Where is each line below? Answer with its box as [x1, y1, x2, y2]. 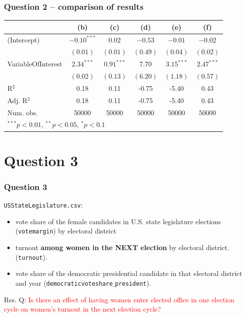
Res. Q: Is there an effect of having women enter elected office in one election [4, 294, 235, 304]
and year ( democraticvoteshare [15, 277, 113, 288]
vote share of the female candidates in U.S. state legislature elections [15, 216, 221, 226]
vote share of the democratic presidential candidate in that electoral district [15, 268, 243, 278]
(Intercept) [7, 34, 40, 44]
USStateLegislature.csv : [4, 200, 83, 210]
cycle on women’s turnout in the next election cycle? [4, 304, 161, 314]
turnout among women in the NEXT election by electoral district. [15, 242, 229, 253]
